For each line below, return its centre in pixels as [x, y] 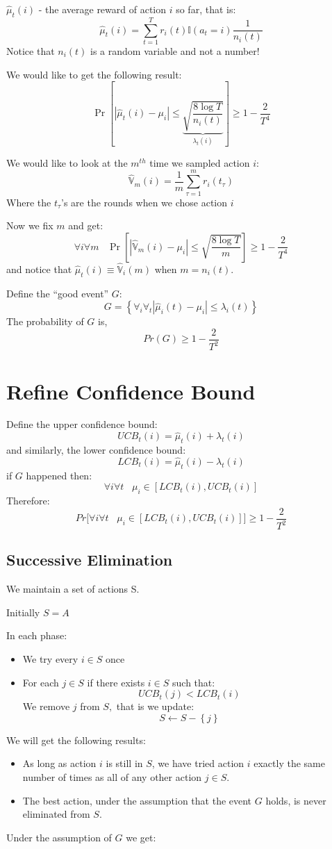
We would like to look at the [67, 162]
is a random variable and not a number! [175, 50]
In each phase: [37, 635]
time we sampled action [200, 162]
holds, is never [296, 800]
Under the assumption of [59, 837]
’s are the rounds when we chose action [144, 202]
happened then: [59, 475]
